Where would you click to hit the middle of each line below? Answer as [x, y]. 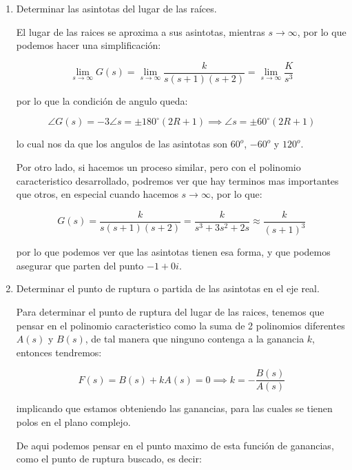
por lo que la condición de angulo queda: [102, 100]
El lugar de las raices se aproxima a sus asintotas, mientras [141, 31]
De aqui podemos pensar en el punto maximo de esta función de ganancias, [175, 445]
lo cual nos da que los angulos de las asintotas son [122, 144]
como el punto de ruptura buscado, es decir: [109, 459]
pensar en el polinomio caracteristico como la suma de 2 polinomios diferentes [180, 325]
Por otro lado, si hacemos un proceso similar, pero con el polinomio [158, 167]
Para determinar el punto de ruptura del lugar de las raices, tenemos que [170, 311]
